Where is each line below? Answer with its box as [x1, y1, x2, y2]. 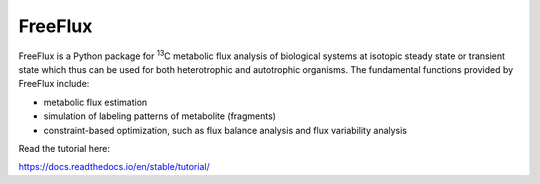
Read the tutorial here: [18, 142, 110, 154]
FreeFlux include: [18, 78, 90, 90]
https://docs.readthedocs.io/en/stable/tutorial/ [18, 161, 210, 173]
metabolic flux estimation [43, 96, 148, 108]
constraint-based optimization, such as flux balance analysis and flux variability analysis [43, 124, 408, 136]
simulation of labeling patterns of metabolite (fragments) [43, 110, 277, 122]
